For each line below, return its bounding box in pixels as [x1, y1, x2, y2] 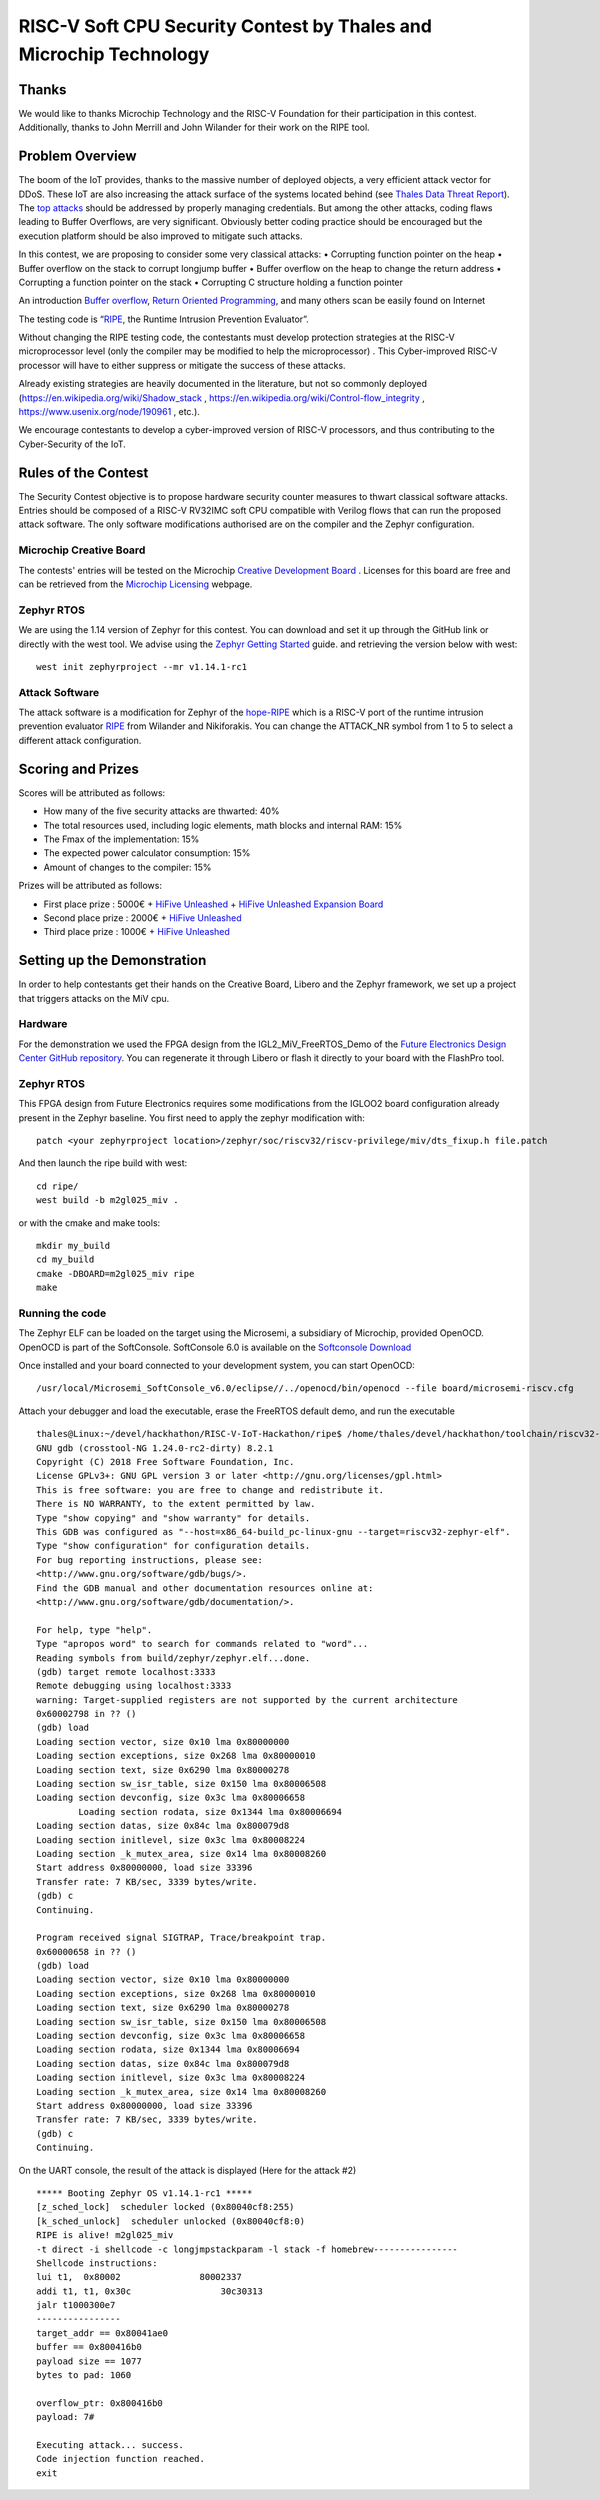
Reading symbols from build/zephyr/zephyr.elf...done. [36, 1652, 311, 1664]
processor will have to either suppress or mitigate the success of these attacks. [18, 359, 346, 371]
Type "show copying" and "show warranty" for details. [36, 1512, 311, 1524]
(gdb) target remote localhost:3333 [36, 1666, 216, 1677]
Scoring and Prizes [18, 760, 139, 777]
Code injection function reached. [36, 2453, 205, 2465]
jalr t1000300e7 [36, 2300, 116, 2311]
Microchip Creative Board [18, 543, 146, 557]
